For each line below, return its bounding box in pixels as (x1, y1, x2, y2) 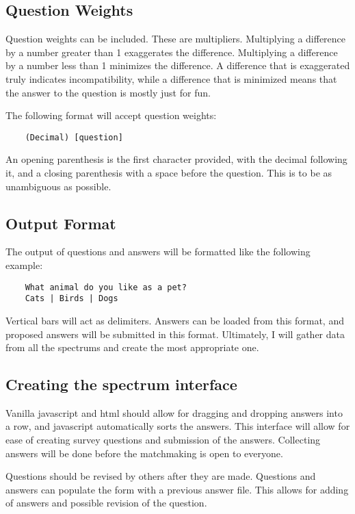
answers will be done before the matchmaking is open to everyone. (5, 446, 283, 460)
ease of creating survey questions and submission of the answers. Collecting (5, 433, 321, 447)
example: (5, 258, 43, 272)
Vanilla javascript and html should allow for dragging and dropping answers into (5, 405, 343, 420)
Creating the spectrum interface (5, 374, 237, 395)
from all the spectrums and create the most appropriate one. (5, 340, 259, 355)
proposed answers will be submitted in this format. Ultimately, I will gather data (5, 326, 345, 341)
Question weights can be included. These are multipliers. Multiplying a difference (5, 31, 346, 46)
